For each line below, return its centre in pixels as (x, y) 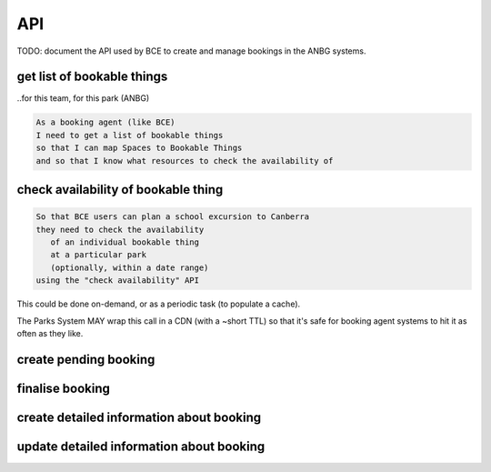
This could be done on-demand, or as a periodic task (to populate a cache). (159, 304)
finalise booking (64, 388)
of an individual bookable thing (125, 242)
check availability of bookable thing (120, 190)
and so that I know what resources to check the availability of (185, 161)
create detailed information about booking (139, 417)
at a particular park (99, 255)
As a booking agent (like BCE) (106, 122)
